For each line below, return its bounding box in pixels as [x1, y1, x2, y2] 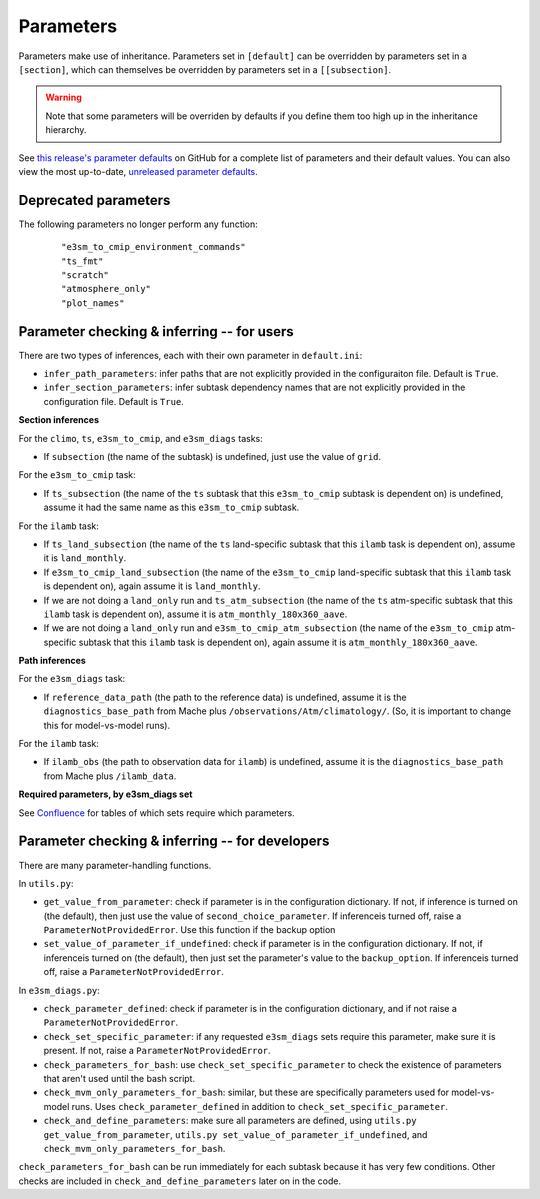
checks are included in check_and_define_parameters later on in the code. [18, 1175, 342, 1187]
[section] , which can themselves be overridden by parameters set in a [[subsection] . [18, 63, 392, 75]
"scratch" [61, 269, 109, 280]
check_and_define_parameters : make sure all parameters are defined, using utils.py [43, 1115, 417, 1127]
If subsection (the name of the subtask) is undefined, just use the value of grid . [43, 451, 382, 462]
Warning [45, 91, 82, 104]
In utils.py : [18, 877, 74, 889]
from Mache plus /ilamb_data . [43, 770, 177, 782]
